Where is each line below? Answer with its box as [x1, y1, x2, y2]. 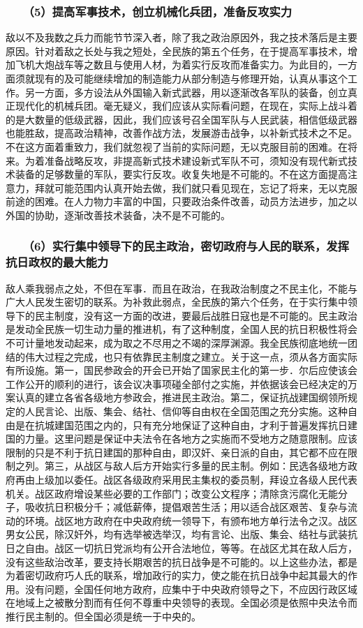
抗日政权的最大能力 [6, 253, 109, 271]
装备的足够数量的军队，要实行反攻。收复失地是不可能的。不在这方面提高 [15, 167, 348, 181]
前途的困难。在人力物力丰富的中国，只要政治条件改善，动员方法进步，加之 [6, 194, 348, 209]
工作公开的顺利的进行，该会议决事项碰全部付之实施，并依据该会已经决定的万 [6, 376, 357, 391]
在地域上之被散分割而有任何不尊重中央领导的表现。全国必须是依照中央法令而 [6, 595, 357, 610]
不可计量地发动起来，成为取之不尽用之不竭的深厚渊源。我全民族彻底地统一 [6, 336, 348, 350]
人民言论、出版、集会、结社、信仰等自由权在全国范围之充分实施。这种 [24, 404, 348, 419]
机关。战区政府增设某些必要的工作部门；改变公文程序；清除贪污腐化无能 [6, 486, 338, 500]
